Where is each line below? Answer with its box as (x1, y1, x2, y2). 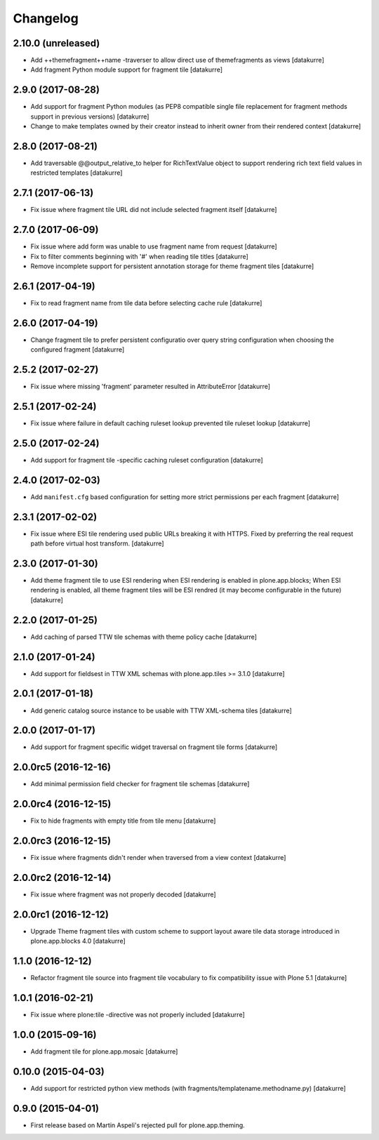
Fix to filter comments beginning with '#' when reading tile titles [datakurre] (30, 252, 248, 260)
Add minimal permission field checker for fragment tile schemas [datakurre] (30, 780, 250, 788)
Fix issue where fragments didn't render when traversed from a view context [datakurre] (30, 854, 286, 862)
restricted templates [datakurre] (30, 168, 123, 177)
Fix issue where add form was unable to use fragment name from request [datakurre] (30, 242, 277, 251)
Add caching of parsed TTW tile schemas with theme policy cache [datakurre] (30, 632, 258, 641)
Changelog (13, 11, 79, 26)
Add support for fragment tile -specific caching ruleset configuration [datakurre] (30, 456, 263, 464)
